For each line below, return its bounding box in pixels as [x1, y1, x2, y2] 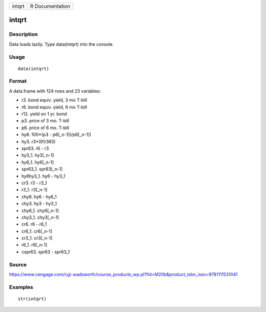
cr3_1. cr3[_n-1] [21, 235, 53, 241]
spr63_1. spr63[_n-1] [21, 166, 63, 172]
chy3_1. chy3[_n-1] [21, 214, 59, 220]
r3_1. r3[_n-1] [21, 187, 48, 193]
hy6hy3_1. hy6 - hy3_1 [21, 173, 66, 179]
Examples [9, 283, 33, 290]
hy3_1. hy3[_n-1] [21, 152, 54, 158]
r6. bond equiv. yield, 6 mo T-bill [21, 104, 87, 110]
